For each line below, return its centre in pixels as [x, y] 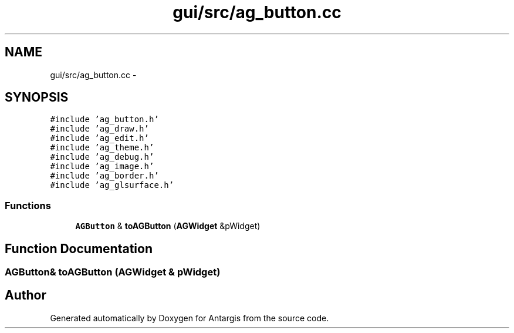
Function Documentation [79, 248]
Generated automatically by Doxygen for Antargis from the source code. [190, 318]
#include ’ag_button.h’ [104, 120]
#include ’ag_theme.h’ [102, 148]
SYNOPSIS [37, 97]
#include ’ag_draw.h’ [99, 129]
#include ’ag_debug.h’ [102, 157]
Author [26, 295]
